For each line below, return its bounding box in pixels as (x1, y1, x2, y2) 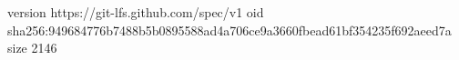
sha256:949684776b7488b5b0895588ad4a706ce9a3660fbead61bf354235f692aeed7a (7, 20, 452, 39)
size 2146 (7, 38, 57, 57)
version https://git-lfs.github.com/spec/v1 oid (7, 3, 264, 21)
